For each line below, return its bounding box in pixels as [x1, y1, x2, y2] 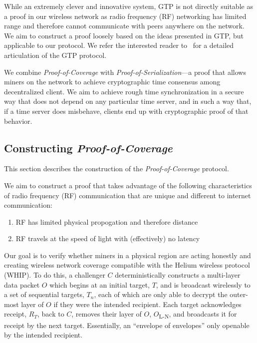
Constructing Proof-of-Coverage [4, 140, 173, 155]
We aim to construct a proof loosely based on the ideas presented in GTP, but [4, 30, 244, 40]
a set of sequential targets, [4, 289, 84, 300]
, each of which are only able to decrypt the [94, 289, 228, 300]
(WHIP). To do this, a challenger [4, 270, 105, 280]
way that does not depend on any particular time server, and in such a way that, [4, 96, 252, 106]
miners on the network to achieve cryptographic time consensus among [4, 76, 221, 87]
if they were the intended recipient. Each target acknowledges [53, 299, 242, 309]
